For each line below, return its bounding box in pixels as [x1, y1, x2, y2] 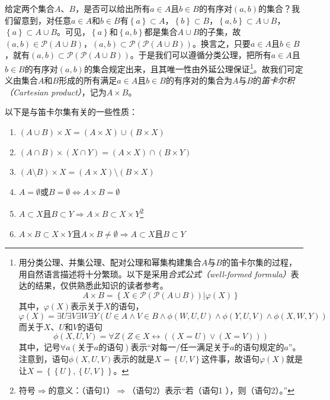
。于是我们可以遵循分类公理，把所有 [130, 49, 271, 61]
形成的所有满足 [59, 74, 117, 87]
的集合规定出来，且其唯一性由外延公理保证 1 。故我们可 [84, 60, 295, 75]
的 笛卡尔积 [253, 74, 295, 87]
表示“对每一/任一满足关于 [130, 341, 230, 353]
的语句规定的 [234, 341, 284, 353]
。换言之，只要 [192, 37, 251, 49]
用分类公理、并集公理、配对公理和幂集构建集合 [18, 256, 201, 268]
